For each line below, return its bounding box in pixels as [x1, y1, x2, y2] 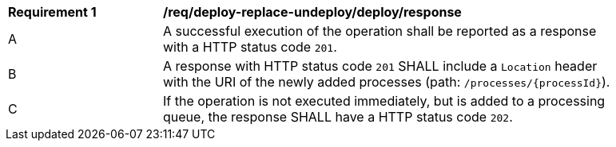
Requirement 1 [8, 4, 97, 20]
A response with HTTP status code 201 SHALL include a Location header [163, 58, 598, 74]
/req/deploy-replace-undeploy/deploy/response [163, 4, 462, 20]
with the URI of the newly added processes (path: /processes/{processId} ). [163, 74, 610, 90]
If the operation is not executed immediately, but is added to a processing [163, 93, 606, 109]
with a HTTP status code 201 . [163, 39, 337, 55]
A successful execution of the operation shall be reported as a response [163, 23, 597, 39]
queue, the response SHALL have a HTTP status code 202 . [163, 109, 513, 125]
